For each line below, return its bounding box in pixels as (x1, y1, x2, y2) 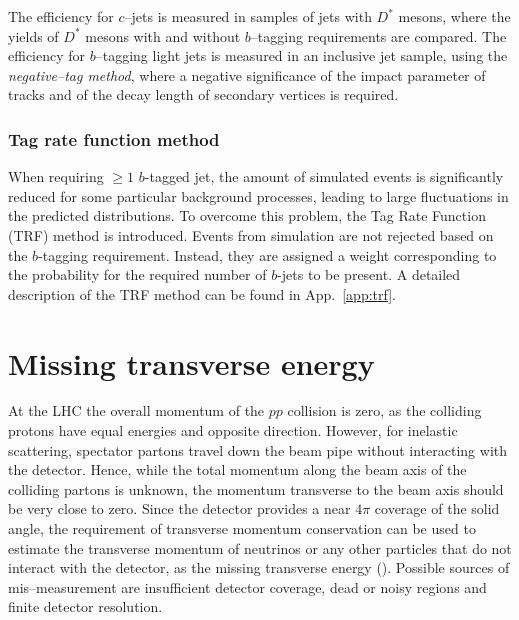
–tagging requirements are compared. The (250, 25, 507, 46)
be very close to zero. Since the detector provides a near (8, 498, 351, 519)
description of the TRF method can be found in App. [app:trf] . (8, 283, 396, 304)
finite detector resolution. (8, 596, 163, 617)
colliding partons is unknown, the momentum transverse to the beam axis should (8, 478, 504, 499)
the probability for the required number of (8, 264, 267, 285)
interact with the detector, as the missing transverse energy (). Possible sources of (8, 557, 510, 578)
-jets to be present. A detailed (277, 264, 461, 285)
